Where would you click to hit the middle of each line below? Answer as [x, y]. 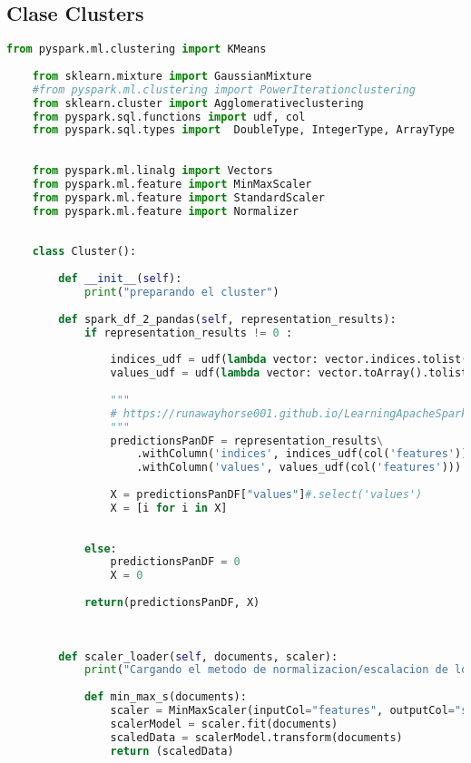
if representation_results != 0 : [188, 333]
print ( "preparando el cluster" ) [182, 292]
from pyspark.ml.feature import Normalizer [166, 211]
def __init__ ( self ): [120, 279]
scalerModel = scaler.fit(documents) [224, 724]
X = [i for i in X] [169, 508]
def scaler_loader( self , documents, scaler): [198, 656]
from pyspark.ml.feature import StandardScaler [178, 197]
